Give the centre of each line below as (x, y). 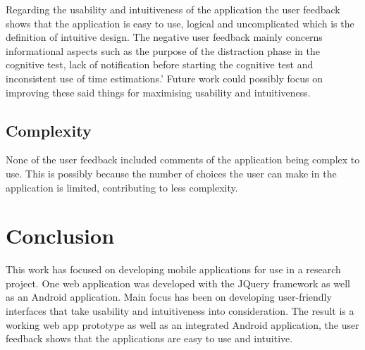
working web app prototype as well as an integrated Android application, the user (182, 324)
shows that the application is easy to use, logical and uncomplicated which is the (180, 23)
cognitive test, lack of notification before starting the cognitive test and (160, 64)
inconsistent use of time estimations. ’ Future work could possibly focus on (165, 78)
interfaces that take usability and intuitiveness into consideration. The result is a (180, 311)
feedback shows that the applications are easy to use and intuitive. (149, 338)
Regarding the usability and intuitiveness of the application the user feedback (173, 9)
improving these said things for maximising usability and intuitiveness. (158, 92)
